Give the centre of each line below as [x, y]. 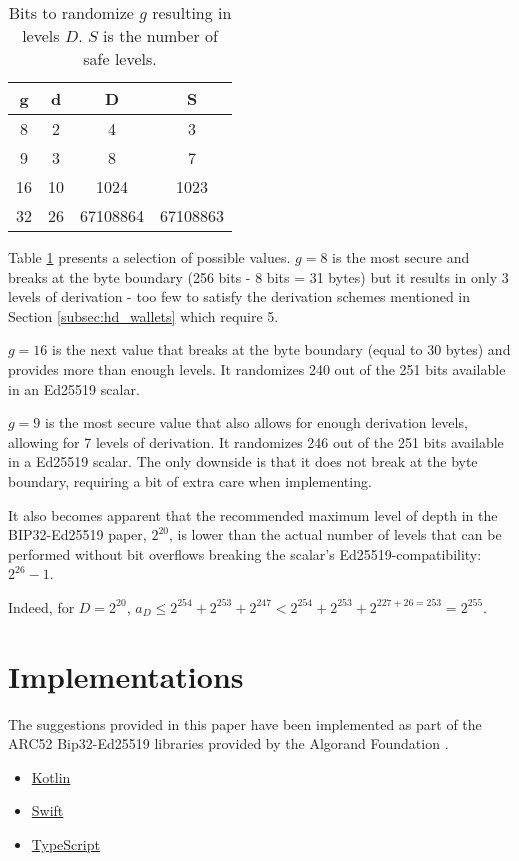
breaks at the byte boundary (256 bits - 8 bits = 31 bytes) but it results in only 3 [258, 276]
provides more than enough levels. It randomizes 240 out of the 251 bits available [257, 368]
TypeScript [65, 844]
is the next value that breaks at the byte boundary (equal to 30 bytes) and [281, 349]
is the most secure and [401, 257]
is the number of [160, 35]
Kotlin [51, 776]
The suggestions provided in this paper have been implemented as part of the [245, 723]
